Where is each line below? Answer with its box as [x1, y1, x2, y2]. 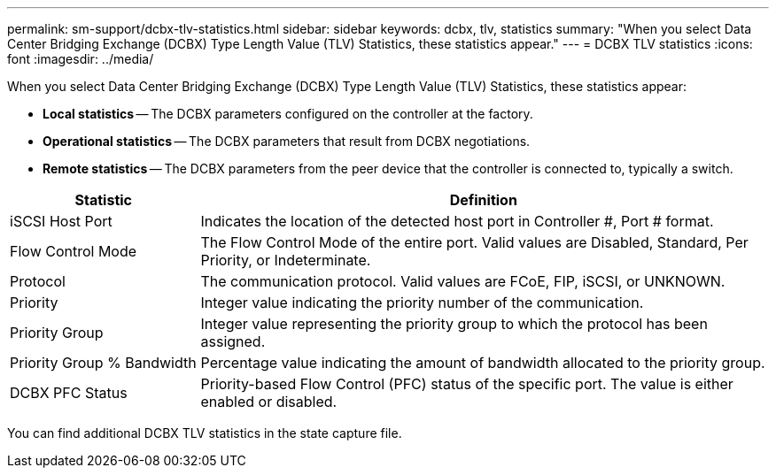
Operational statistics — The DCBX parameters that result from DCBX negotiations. [43, 134, 531, 149]
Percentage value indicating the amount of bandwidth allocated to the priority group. [200, 354, 765, 372]
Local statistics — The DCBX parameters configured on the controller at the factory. [43, 106, 533, 121]
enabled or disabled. [200, 393, 338, 410]
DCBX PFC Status [10, 384, 128, 402]
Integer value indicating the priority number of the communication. [200, 294, 644, 311]
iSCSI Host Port [10, 212, 113, 230]
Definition [449, 191, 517, 209]
